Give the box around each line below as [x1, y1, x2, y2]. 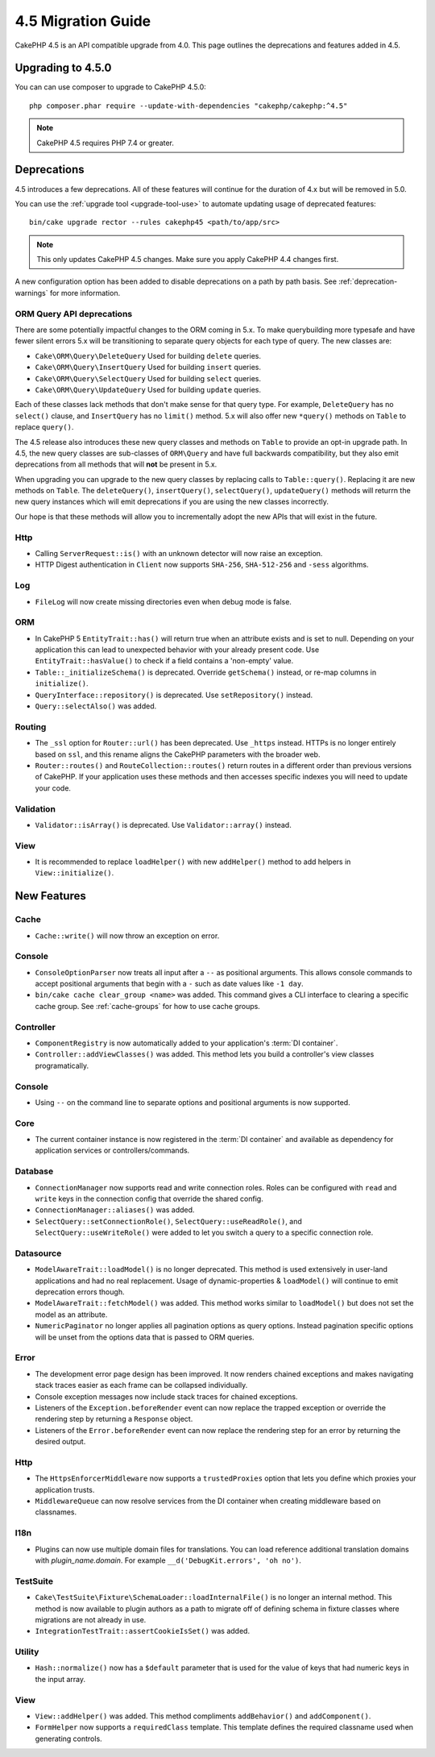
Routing [14, 721, 47, 733]
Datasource [14, 1248, 62, 1259]
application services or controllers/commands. [35, 1145, 190, 1156]
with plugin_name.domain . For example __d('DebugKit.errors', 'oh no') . [35, 1556, 302, 1565]
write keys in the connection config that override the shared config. [35, 1194, 263, 1203]
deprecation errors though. [35, 1287, 125, 1297]
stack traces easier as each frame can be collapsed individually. [35, 1381, 248, 1390]
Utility [14, 1647, 39, 1658]
